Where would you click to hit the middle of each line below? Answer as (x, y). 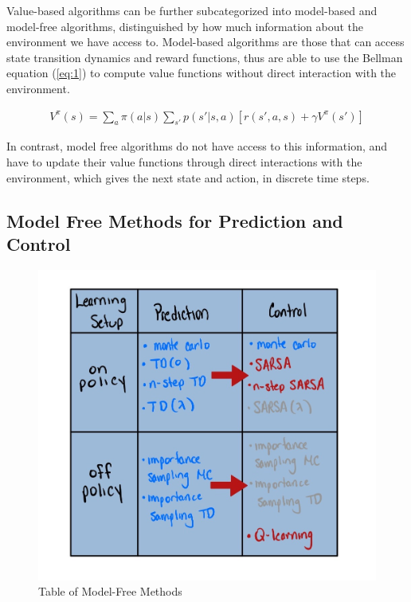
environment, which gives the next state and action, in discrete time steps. (188, 177)
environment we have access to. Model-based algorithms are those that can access (205, 42)
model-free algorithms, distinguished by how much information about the (185, 26)
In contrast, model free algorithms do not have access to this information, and (197, 146)
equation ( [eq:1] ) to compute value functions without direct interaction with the (202, 73)
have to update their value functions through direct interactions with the (184, 161)
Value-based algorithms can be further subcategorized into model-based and (192, 10)
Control (39, 243)
